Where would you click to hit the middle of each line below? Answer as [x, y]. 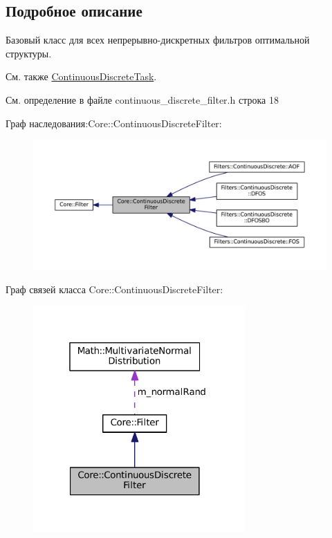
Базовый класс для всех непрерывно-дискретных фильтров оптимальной [158, 40]
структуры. [29, 53]
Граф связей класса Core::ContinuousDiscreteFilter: [114, 289]
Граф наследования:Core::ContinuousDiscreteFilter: [114, 123]
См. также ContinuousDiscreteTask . [81, 76]
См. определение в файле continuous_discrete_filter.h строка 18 [142, 99]
